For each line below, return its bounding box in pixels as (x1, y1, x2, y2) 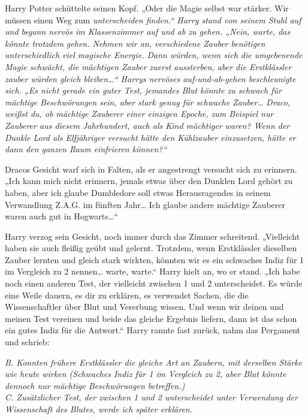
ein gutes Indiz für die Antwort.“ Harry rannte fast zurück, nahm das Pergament (5, 324, 301, 336)
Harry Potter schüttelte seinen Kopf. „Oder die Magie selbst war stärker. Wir (5, 2, 289, 14)
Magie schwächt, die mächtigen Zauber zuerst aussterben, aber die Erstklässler (5, 60, 292, 73)
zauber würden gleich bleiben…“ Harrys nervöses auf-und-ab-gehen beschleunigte (5, 72, 296, 85)
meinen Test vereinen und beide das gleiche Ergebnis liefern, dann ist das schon (5, 312, 297, 324)
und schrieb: (5, 336, 50, 348)
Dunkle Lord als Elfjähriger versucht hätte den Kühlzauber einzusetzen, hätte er (5, 131, 296, 143)
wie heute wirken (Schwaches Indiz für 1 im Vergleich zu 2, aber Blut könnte (5, 367, 286, 380)
